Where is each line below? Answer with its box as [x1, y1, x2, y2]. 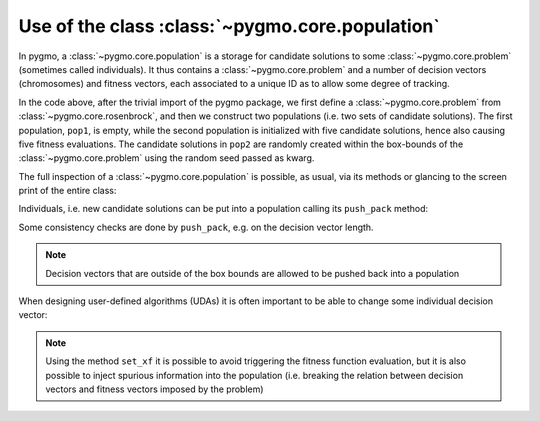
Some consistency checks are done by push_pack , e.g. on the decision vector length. [18, 221, 374, 233]
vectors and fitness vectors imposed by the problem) [45, 383, 264, 395]
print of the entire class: [18, 185, 117, 197]
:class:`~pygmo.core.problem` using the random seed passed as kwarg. [18, 152, 315, 164]
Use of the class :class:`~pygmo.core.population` [18, 15, 440, 37]
